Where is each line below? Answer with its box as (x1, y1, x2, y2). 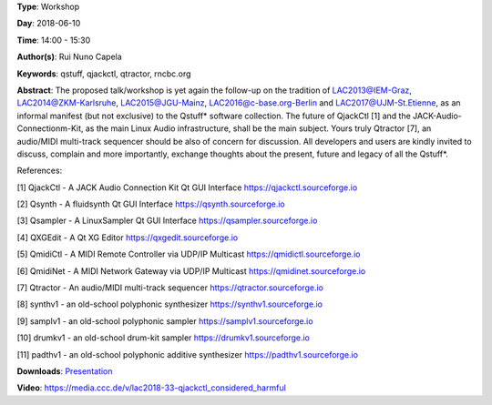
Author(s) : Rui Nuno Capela (16, 51, 122, 63)
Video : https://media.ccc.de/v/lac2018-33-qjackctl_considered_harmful (16, 382, 286, 393)
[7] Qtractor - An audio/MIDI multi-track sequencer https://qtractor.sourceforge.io (16, 282, 323, 293)
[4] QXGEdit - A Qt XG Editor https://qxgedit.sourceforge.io (16, 232, 239, 243)
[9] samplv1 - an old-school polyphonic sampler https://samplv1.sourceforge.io (16, 315, 313, 327)
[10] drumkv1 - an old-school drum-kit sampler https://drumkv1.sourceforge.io (16, 332, 310, 343)
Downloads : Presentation (16, 365, 113, 377)
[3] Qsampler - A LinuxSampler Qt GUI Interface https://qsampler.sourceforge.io (16, 215, 318, 227)
